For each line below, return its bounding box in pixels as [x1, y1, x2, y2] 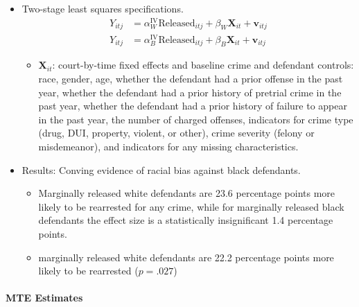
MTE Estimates [6, 290, 83, 305]
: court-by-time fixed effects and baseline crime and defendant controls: [52, 58, 354, 72]
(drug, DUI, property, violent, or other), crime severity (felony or [38, 125, 315, 140]
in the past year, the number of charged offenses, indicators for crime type [38, 112, 353, 126]
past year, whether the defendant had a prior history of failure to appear [38, 98, 347, 113]
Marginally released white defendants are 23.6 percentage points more [38, 186, 335, 200]
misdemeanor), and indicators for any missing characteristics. [38, 139, 299, 153]
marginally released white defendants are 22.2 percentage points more [38, 249, 334, 264]
